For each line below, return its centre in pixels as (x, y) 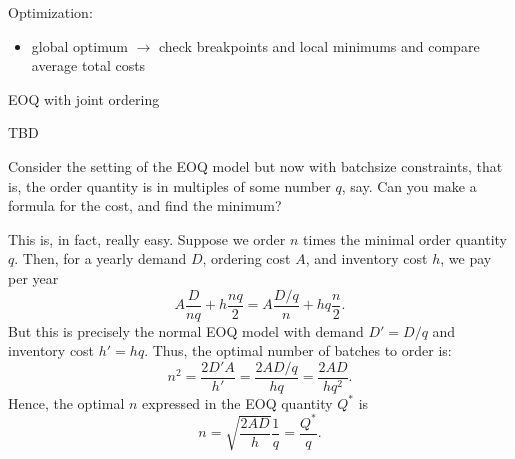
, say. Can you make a (409, 185)
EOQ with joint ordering (84, 98)
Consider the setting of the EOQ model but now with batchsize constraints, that (255, 165)
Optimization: (50, 12)
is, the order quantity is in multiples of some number (169, 185)
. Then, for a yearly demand (100, 258)
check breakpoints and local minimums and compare (319, 45)
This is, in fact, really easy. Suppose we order (147, 238)
